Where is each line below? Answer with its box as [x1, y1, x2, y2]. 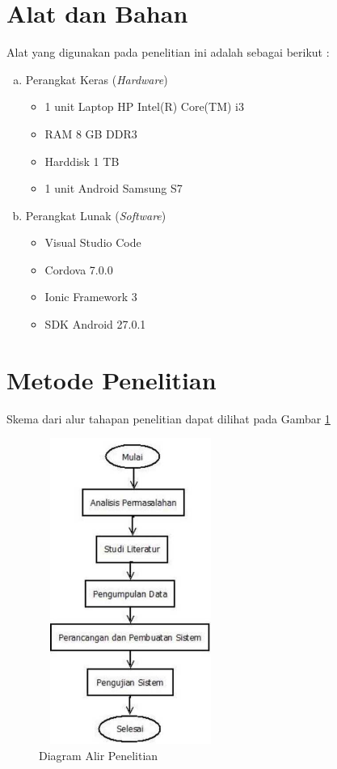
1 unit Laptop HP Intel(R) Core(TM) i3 [44, 98, 245, 115]
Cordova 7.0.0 [44, 261, 113, 278]
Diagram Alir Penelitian [39, 746, 158, 763]
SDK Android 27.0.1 [44, 316, 146, 333]
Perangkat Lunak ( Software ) [25, 206, 166, 223]
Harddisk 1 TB [44, 152, 120, 169]
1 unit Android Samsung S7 [44, 180, 183, 197]
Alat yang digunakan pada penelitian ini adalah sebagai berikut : [6, 44, 330, 61]
